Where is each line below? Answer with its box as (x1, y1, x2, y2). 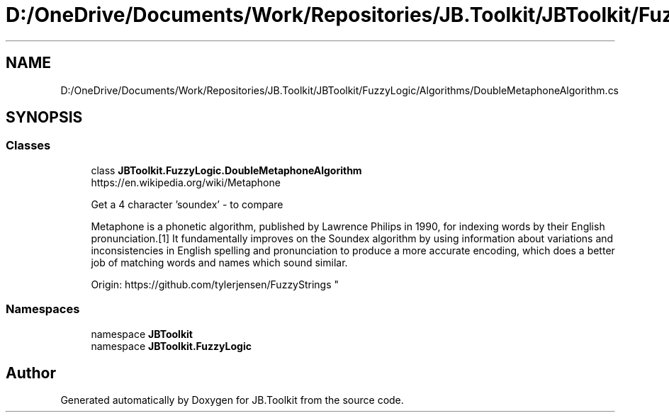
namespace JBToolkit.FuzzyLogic (91, 339, 252, 352)
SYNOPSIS (6, 108, 83, 127)
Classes (6, 138, 51, 153)
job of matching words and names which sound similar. (91, 256, 348, 269)
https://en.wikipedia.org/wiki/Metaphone (91, 176, 281, 188)
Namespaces (6, 302, 80, 317)
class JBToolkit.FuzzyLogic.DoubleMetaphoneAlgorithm (91, 164, 362, 176)
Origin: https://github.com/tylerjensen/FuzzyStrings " (91, 278, 339, 290)
